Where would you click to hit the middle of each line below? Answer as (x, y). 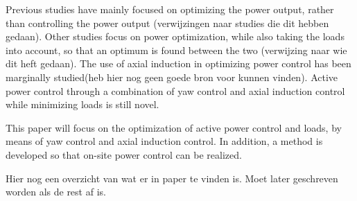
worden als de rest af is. (56, 192)
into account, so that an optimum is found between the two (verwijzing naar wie (176, 50)
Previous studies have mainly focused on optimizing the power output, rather (170, 9)
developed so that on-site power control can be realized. (124, 154)
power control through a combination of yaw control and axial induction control (175, 90)
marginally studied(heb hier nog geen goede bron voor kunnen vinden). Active (172, 77)
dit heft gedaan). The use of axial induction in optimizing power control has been (178, 63)
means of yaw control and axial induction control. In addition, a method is (164, 141)
